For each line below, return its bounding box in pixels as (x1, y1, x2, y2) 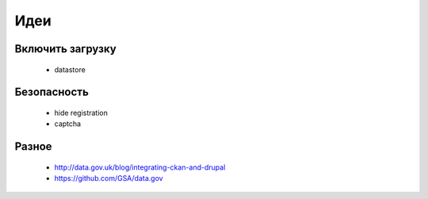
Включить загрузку (14, 42, 117, 55)
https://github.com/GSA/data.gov (54, 174, 163, 183)
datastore (54, 64, 86, 75)
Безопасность (14, 86, 89, 99)
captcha (54, 119, 82, 128)
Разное (14, 140, 52, 154)
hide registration (54, 108, 109, 117)
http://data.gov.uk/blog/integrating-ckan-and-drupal (54, 163, 226, 172)
